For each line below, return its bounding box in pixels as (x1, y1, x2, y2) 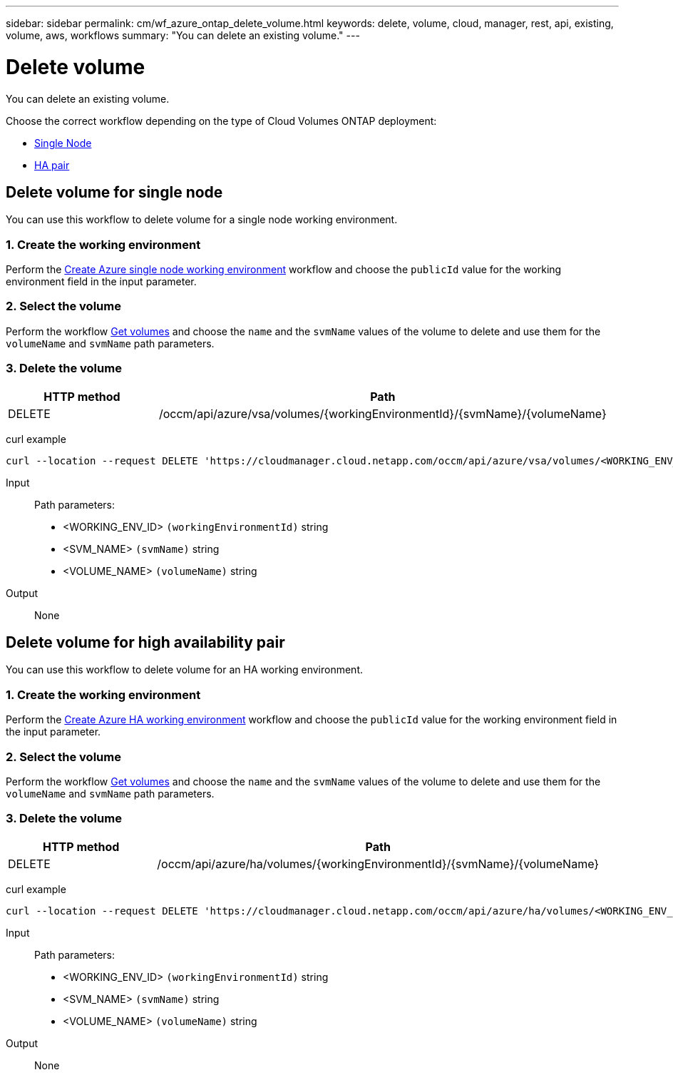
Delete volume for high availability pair (6, 633, 285, 652)
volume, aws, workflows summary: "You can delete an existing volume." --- (6, 29, 360, 41)
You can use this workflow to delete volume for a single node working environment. (6, 213, 398, 226)
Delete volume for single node (6, 183, 223, 201)
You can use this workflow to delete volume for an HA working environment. (6, 663, 363, 676)
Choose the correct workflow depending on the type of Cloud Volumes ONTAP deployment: (6, 114, 437, 127)
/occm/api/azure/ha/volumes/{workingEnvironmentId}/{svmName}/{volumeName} (157, 856, 600, 871)
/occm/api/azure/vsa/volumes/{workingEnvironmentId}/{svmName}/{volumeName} (158, 406, 607, 421)
